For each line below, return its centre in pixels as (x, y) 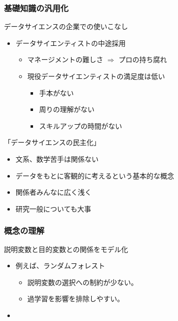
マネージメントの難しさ (65, 59)
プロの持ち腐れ (143, 59)
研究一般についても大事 (53, 208)
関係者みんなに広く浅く (53, 192)
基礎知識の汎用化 (36, 8)
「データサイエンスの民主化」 (52, 142)
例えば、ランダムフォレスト (60, 266)
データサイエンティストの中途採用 (71, 43)
